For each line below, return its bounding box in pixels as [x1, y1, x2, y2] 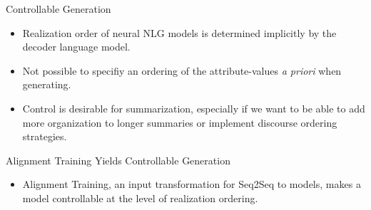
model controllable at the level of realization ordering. [22, 190, 258, 205]
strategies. [22, 129, 67, 144]
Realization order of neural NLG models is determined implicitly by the [22, 25, 337, 40]
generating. [22, 77, 71, 92]
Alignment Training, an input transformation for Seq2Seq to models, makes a [22, 177, 361, 191]
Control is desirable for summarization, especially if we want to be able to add [22, 100, 365, 115]
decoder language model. [22, 39, 131, 54]
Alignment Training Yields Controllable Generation [6, 152, 230, 167]
